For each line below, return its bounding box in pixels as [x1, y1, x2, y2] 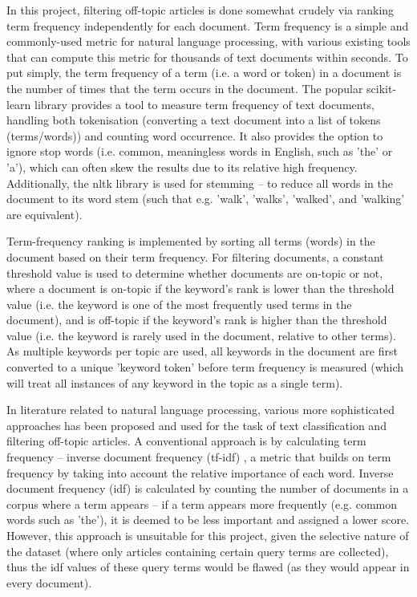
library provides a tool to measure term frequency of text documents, [34, 95, 375, 112]
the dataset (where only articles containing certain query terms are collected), [6, 542, 389, 559]
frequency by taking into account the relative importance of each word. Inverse [6, 464, 394, 481]
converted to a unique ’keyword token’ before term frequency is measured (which [6, 359, 404, 376]
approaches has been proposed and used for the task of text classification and [6, 416, 387, 433]
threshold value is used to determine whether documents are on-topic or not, [6, 264, 383, 281]
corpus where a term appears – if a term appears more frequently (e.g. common [6, 495, 398, 512]
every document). [6, 574, 92, 591]
